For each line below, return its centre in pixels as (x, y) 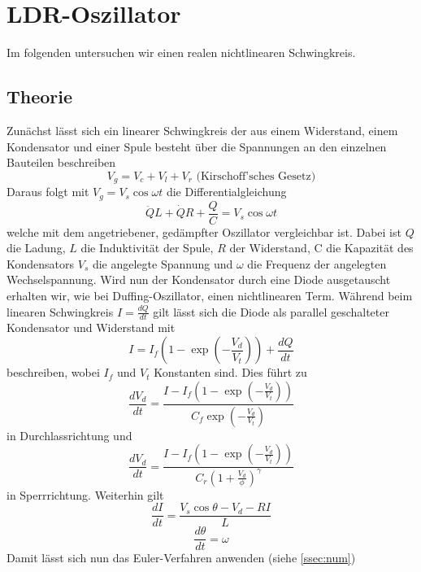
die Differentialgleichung (226, 192)
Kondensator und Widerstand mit (91, 327)
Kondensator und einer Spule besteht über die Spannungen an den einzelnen (197, 146)
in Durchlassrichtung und (69, 435)
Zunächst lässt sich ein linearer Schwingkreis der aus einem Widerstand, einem (202, 130)
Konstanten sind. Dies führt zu (230, 372)
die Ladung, (36, 248)
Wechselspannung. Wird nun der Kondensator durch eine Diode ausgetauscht (199, 279)
